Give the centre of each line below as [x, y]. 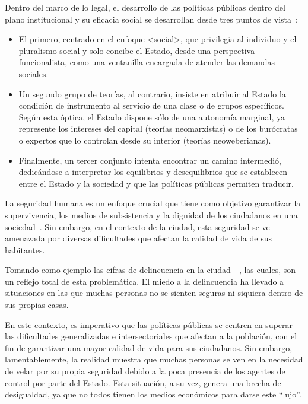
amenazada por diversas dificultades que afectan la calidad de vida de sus [139, 238]
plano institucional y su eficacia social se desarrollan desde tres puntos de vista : [151, 19]
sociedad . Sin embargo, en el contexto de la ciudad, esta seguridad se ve [137, 226]
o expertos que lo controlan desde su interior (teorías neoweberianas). [145, 140]
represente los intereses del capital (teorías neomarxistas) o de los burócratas [158, 128]
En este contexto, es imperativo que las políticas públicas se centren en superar [149, 324]
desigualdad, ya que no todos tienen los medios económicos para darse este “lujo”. [153, 394]
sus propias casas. [37, 305]
